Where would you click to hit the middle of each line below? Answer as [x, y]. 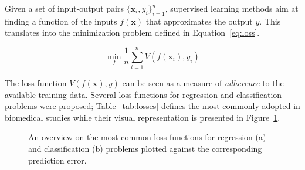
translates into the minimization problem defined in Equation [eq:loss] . [132, 33]
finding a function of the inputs [61, 21]
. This [270, 21]
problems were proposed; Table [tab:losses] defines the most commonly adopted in [152, 106]
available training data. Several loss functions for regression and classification [143, 94]
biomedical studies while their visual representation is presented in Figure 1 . [143, 117]
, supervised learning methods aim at [232, 8]
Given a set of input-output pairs [64, 8]
